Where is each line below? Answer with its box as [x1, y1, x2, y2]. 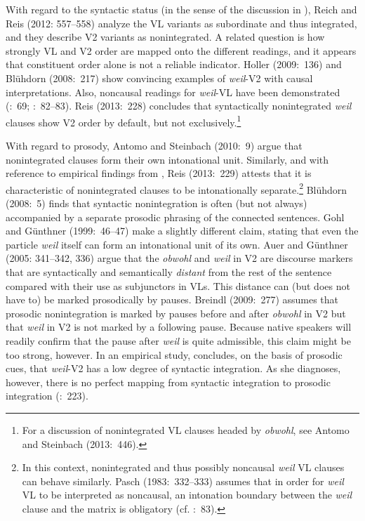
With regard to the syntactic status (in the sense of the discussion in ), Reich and [6, 2, 357, 16]
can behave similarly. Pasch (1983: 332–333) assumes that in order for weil [22, 473, 344, 488]
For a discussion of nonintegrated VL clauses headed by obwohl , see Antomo [22, 422, 350, 437]
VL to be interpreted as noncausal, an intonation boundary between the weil [22, 487, 352, 502]
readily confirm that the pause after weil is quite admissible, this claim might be [6, 333, 351, 348]
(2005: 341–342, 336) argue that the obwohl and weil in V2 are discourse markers [6, 251, 353, 265]
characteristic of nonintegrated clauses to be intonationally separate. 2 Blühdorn [6, 180, 347, 197]
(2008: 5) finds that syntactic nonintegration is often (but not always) [6, 196, 307, 211]
